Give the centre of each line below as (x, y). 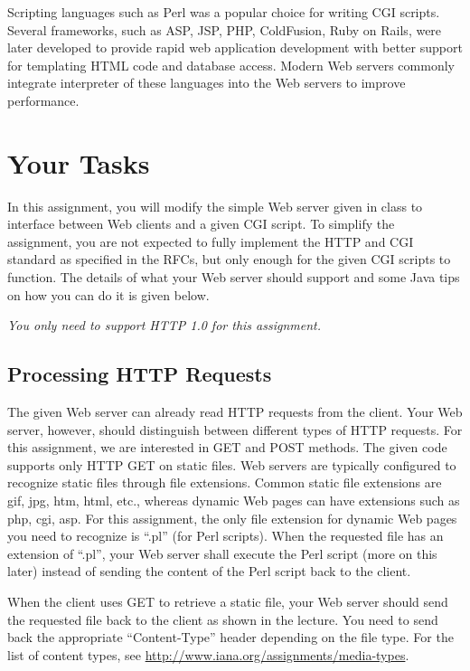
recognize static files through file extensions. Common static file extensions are (225, 482)
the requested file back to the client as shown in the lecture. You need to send (223, 619)
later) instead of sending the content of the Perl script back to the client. (209, 571)
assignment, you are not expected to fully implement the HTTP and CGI (211, 241)
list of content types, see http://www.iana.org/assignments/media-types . (208, 654)
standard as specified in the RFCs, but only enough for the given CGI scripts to (229, 259)
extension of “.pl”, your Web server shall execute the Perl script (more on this (222, 553)
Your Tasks (79, 162)
